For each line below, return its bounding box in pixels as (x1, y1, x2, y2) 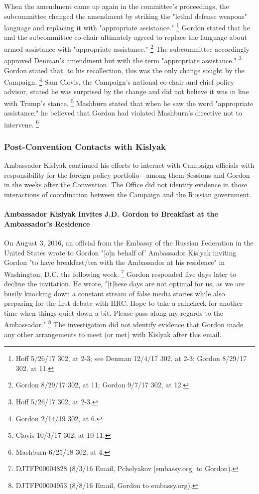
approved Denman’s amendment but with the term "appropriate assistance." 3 (4, 54, 242, 65)
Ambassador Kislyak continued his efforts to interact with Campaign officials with (4, 160, 255, 170)
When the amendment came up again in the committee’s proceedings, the (4, 1, 229, 11)
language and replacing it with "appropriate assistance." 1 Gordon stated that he (4, 21, 250, 32)
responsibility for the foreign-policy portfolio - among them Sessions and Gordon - (4, 169, 255, 180)
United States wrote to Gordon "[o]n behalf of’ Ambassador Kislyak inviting (4, 247, 237, 257)
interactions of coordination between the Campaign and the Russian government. (4, 189, 252, 200)
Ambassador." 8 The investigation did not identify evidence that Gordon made (4, 318, 244, 330)
